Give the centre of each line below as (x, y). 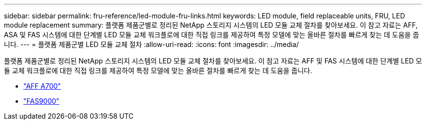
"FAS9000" (41, 101)
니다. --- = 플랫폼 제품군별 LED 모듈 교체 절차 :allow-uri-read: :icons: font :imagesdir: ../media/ (151, 44)
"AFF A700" (42, 86)
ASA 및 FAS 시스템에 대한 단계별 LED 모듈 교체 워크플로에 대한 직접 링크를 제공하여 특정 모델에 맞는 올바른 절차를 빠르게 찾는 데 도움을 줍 (212, 35)
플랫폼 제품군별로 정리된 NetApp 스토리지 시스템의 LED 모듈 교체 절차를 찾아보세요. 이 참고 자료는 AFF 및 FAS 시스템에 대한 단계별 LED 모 (213, 61)
